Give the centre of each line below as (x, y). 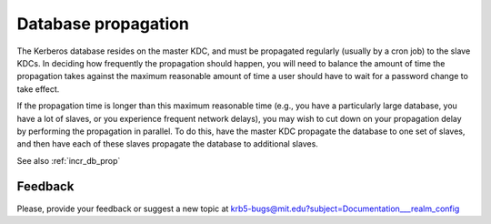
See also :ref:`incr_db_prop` (69, 160)
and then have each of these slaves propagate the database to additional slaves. (167, 144)
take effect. (38, 89)
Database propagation (103, 24)
